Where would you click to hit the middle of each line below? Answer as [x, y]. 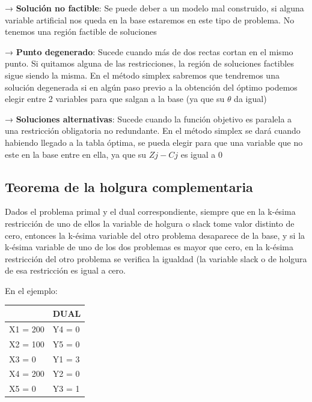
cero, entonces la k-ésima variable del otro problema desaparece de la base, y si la [155, 235]
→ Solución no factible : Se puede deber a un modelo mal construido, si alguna [154, 8]
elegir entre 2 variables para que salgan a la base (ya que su [115, 99]
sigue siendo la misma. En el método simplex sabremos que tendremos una [142, 75]
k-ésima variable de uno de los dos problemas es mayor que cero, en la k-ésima [149, 247]
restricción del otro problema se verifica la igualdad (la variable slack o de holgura [156, 258]
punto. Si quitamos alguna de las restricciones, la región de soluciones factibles [149, 63]
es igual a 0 [201, 154]
